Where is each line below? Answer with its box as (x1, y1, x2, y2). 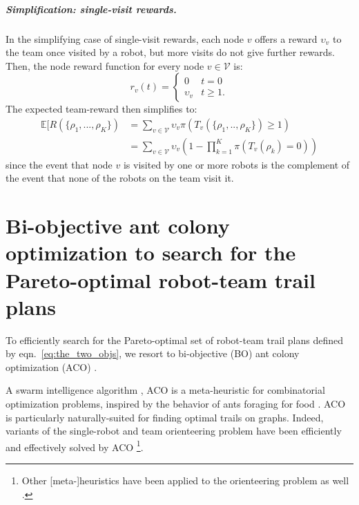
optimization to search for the (6, 238, 296, 267)
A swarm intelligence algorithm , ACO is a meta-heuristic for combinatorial (6, 383, 325, 397)
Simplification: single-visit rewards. (6, 1, 177, 16)
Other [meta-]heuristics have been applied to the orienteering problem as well (21, 473, 349, 488)
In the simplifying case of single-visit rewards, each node (6, 31, 244, 46)
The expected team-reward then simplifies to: (6, 102, 197, 116)
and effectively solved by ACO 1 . (6, 437, 144, 454)
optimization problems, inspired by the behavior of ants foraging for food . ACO (6, 397, 346, 411)
